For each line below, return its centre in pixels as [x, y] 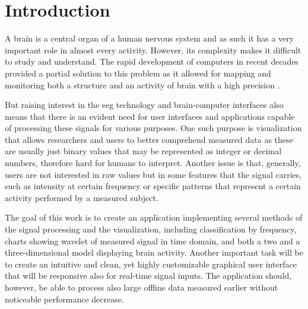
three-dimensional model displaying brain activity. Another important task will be [154, 252]
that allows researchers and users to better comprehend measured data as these [149, 139]
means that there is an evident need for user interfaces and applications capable [150, 116]
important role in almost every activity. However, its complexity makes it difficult [153, 50]
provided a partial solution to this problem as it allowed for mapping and [138, 73]
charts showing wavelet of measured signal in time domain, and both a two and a [153, 240]
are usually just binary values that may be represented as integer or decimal [143, 151]
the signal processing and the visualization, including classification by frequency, [151, 229]
